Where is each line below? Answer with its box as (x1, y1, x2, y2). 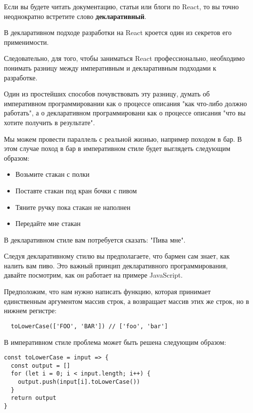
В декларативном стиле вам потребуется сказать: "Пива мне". (4, 234, 186, 244)
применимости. (4, 37, 49, 47)
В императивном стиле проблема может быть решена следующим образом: (4, 337, 226, 347)
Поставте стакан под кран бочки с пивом (15, 185, 137, 195)
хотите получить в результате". (4, 117, 95, 127)
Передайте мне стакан (15, 218, 81, 228)
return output (11, 394, 57, 402)
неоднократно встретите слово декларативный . (4, 11, 147, 21)
